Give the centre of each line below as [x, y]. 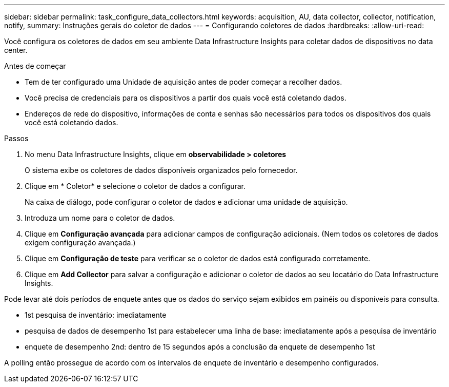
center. [16, 50]
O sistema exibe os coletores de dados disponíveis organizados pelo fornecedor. [161, 170]
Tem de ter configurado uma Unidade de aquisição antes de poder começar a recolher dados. [183, 82]
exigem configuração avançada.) [80, 243]
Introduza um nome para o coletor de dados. [100, 218]
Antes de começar [35, 66]
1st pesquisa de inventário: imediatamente [96, 315]
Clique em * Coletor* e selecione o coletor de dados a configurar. [135, 186]
